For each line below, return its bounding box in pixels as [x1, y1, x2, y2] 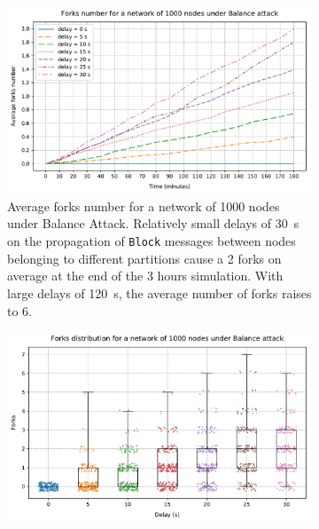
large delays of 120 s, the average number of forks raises [7, 283, 312, 302]
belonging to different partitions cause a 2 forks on [7, 249, 282, 267]
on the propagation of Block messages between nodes [7, 232, 296, 250]
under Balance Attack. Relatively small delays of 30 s [7, 214, 300, 233]
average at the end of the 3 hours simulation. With [7, 266, 284, 285]
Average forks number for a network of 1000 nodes [7, 196, 280, 215]
